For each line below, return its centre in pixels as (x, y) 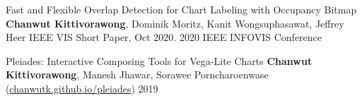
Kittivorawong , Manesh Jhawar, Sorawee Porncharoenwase (137, 75)
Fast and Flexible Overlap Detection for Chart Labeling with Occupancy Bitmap (181, 9)
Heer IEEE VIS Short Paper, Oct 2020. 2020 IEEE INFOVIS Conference (164, 37)
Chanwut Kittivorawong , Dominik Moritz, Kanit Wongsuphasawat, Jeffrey (175, 23)
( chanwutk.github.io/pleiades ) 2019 (82, 88)
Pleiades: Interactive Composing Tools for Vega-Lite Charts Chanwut (159, 60)
